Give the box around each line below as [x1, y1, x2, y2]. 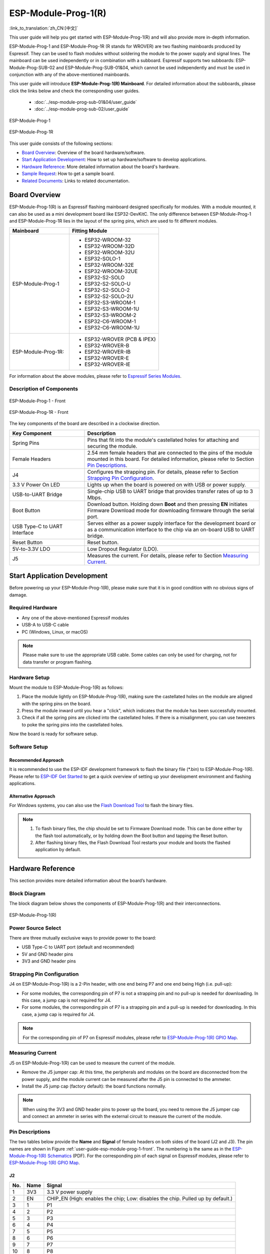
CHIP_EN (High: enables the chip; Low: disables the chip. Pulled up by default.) [46, 1195, 232, 1202]
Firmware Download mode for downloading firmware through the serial [87, 507, 254, 514]
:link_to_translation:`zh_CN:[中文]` [9, 25, 78, 31]
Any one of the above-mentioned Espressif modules [21, 614, 129, 620]
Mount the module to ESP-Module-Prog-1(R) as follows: [9, 684, 124, 690]
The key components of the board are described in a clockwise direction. [9, 420, 160, 426]
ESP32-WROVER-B [84, 342, 129, 349]
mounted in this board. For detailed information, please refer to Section [87, 455, 254, 462]
